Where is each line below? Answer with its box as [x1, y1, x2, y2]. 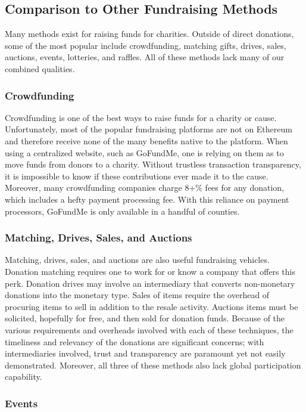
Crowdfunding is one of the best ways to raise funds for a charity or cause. [5, 111, 277, 123]
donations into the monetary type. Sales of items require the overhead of [5, 289, 270, 301]
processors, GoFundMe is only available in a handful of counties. [5, 205, 240, 217]
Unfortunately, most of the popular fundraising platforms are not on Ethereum [5, 123, 292, 135]
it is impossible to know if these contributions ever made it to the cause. [5, 169, 268, 182]
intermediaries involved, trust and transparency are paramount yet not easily [5, 347, 286, 360]
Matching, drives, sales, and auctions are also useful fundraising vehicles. [5, 253, 270, 266]
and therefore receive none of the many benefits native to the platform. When [5, 134, 288, 147]
